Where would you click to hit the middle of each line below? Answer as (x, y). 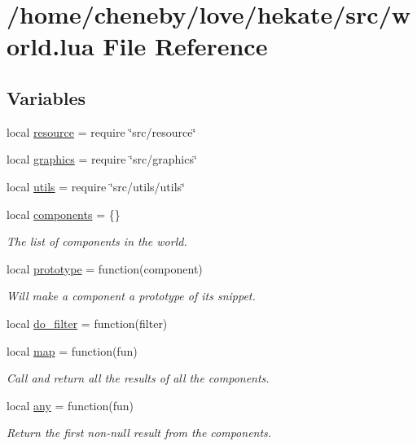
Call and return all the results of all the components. (138, 378)
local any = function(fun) (70, 405)
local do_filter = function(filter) (87, 323)
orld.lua (50, 46)
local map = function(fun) (72, 350)
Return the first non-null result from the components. (139, 433)
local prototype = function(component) (105, 268)
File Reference (185, 46)
